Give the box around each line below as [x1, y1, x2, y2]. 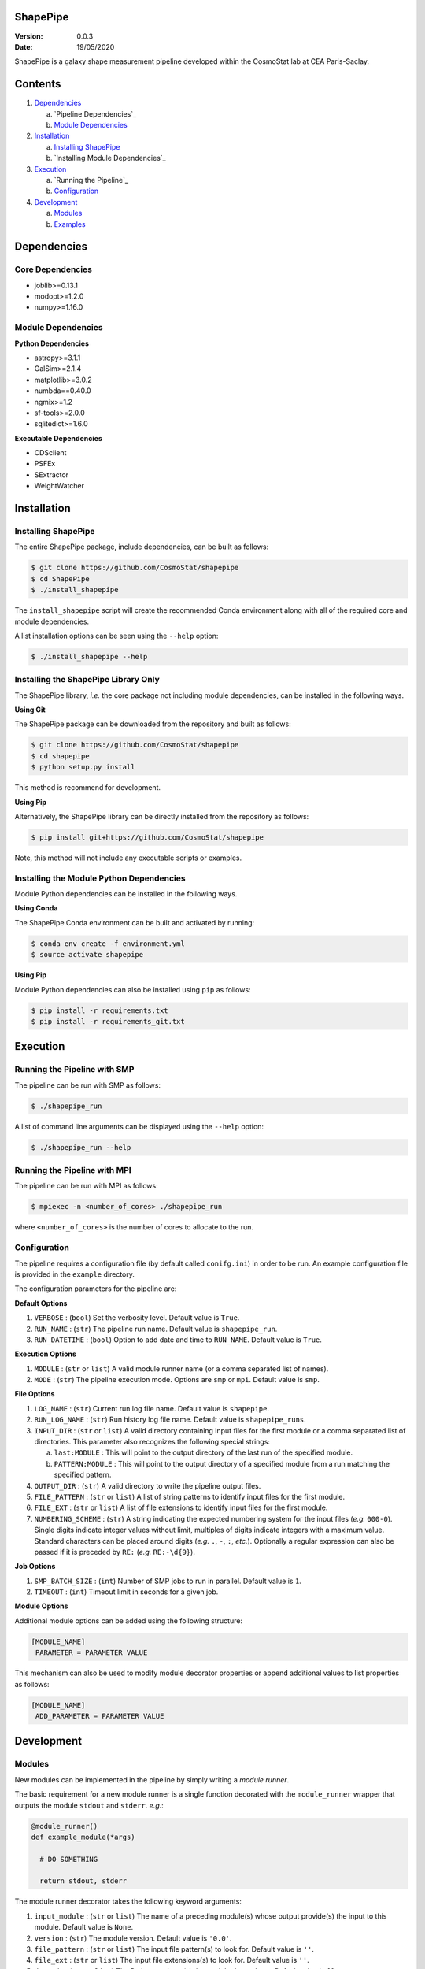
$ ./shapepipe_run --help [31, 1143, 131, 1151]
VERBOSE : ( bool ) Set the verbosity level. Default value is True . [34, 1313, 240, 1322]
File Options [14, 1389, 55, 1399]
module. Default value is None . [34, 1923, 134, 1932]
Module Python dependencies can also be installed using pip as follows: [14, 984, 251, 994]
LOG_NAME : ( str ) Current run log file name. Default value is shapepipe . [34, 1404, 269, 1413]
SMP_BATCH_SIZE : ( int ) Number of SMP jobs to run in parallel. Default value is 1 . [34, 1576, 302, 1585]
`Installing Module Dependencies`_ [54, 154, 166, 163]
